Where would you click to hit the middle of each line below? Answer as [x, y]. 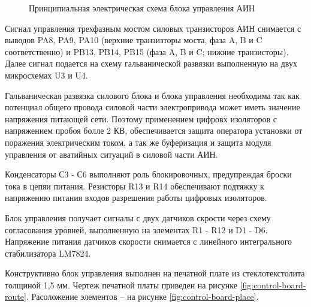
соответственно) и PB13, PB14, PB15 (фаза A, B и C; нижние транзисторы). [147, 51]
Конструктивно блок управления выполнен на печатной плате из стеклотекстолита [155, 273]
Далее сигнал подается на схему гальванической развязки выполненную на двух [151, 63]
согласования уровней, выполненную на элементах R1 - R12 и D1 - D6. [136, 229]
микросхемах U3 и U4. [46, 75]
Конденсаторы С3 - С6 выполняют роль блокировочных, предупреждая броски [148, 174]
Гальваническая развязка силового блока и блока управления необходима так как [152, 95]
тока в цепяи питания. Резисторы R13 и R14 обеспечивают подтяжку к [135, 186]
